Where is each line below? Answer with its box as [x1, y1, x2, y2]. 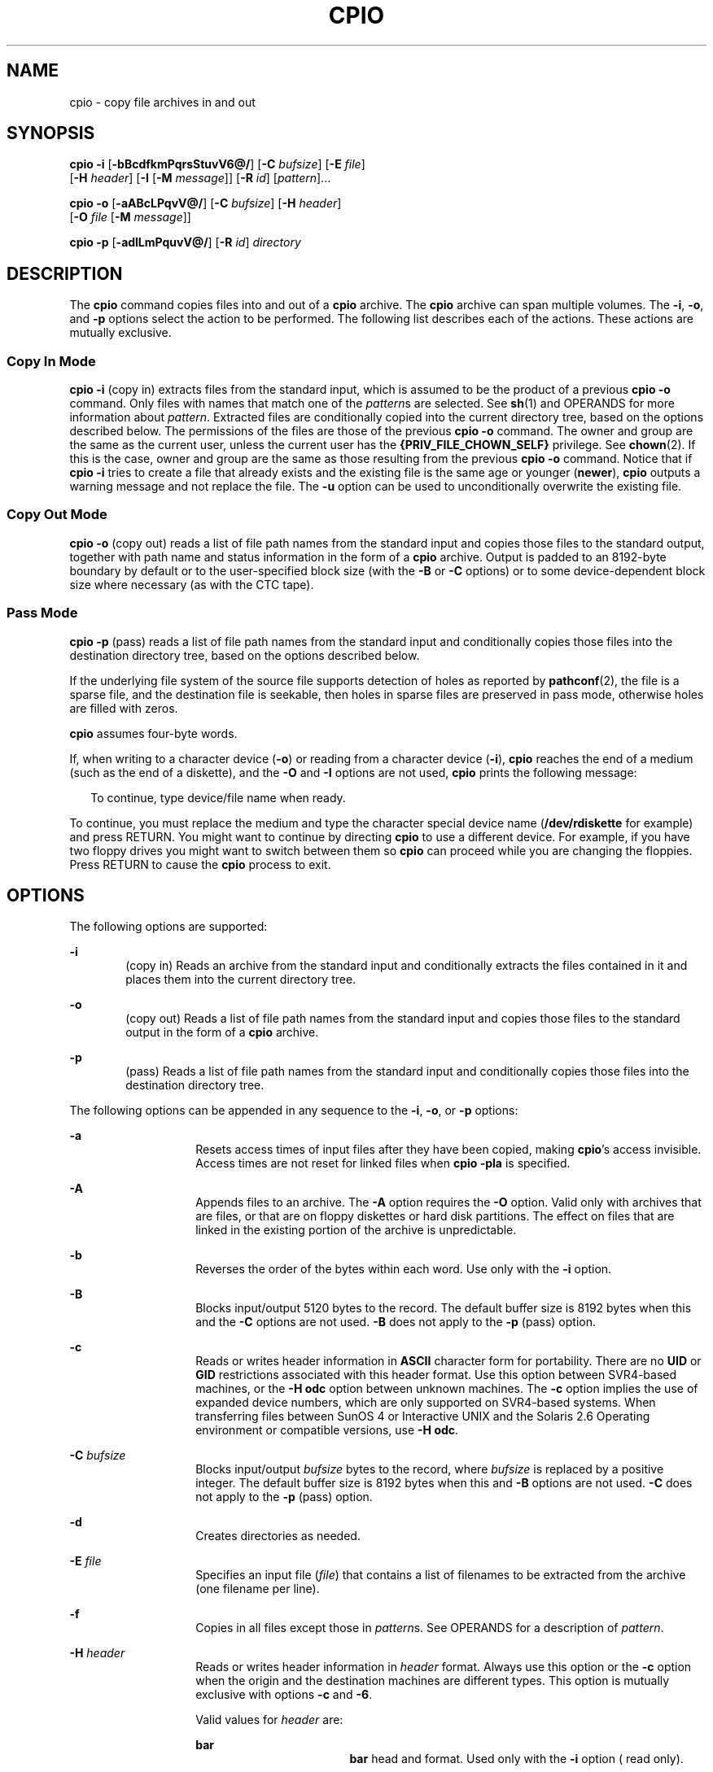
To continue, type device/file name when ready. [90, 790, 346, 805]
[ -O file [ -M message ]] [69, 210, 191, 225]
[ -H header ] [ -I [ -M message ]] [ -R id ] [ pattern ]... [69, 171, 331, 185]
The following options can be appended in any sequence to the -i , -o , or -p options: [69, 1103, 518, 1118]
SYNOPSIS [7, 123, 95, 144]
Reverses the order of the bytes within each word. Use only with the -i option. [195, 1262, 612, 1277]
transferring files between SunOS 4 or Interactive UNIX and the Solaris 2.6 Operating [195, 1409, 650, 1424]
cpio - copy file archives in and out [69, 94, 256, 109]
